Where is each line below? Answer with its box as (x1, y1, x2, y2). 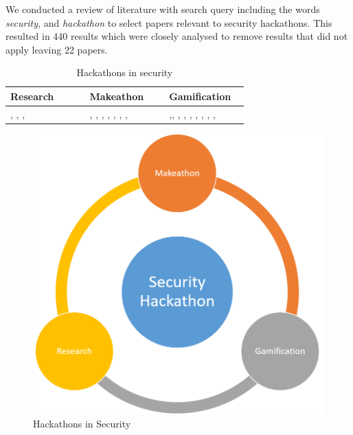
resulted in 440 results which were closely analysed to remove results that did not (5, 29, 348, 43)
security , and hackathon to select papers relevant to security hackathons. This (5, 15, 332, 30)
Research (10, 89, 54, 103)
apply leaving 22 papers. (5, 42, 108, 56)
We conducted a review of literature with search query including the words (5, 2, 320, 16)
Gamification (169, 89, 231, 103)
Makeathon (89, 89, 144, 103)
